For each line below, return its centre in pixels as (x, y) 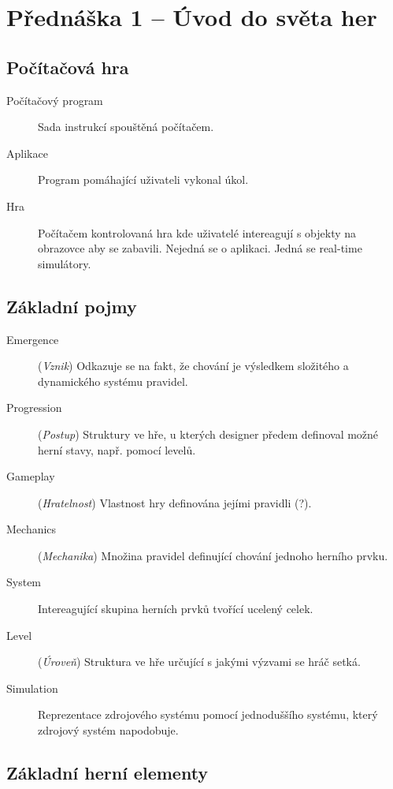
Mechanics (32, 529)
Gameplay (31, 476)
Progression (34, 408)
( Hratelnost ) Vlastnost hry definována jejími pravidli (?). (175, 502)
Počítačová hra (68, 67)
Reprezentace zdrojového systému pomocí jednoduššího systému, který (208, 714)
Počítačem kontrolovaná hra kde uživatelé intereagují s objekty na (197, 232)
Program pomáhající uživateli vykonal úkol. (143, 179)
